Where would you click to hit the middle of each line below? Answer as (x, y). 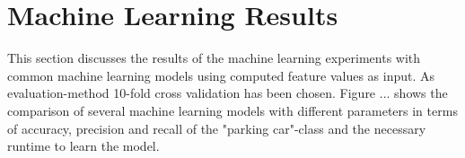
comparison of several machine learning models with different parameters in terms (232, 110)
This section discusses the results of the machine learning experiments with (214, 58)
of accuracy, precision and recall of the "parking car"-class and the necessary (217, 128)
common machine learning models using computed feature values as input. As (221, 75)
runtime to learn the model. (83, 146)
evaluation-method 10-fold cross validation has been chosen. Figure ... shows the (228, 93)
